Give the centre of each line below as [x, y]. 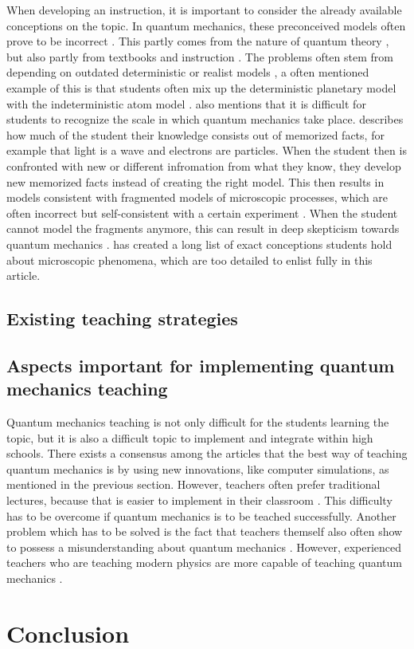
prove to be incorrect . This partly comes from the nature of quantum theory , [198, 41]
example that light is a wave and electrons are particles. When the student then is [207, 150]
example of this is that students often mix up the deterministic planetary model [201, 87]
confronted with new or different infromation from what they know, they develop [204, 165]
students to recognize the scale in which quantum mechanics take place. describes [205, 119]
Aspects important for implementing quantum [201, 365]
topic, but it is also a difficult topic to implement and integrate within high [190, 437]
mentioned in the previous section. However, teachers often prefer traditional [193, 484]
